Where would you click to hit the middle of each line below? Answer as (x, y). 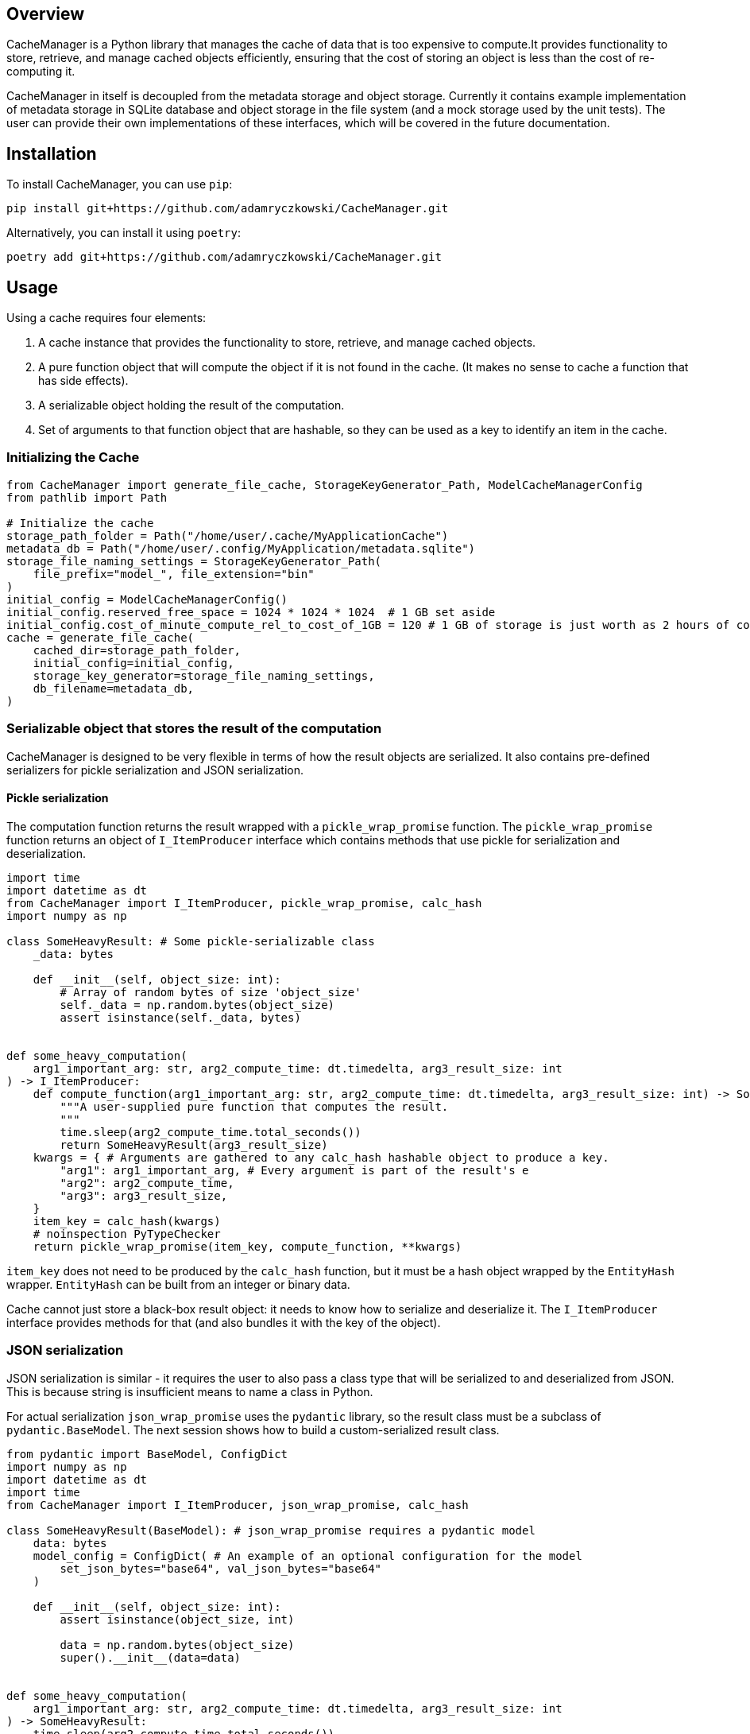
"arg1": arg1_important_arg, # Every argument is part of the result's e (294, 1170)
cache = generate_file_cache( (101, 637)
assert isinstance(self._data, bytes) (180, 1017)
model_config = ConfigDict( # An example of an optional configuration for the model (307, 1556)
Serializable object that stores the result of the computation (194, 729)
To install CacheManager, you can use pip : (120, 184)
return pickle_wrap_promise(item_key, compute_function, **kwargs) (247, 1246)
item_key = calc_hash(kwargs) (127, 1221)
